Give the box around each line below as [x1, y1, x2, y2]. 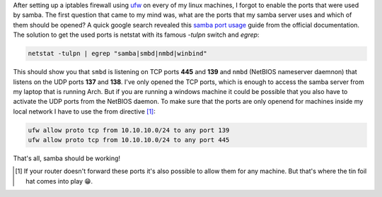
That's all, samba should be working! [13, 154, 120, 162]
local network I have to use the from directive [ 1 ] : [13, 107, 156, 116]
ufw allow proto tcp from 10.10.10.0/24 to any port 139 [28, 126, 230, 134]
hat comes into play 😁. [25, 177, 93, 185]
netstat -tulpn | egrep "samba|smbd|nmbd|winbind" [28, 49, 208, 58]
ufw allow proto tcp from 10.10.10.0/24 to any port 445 [28, 136, 230, 144]
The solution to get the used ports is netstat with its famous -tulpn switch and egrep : [13, 30, 260, 39]
